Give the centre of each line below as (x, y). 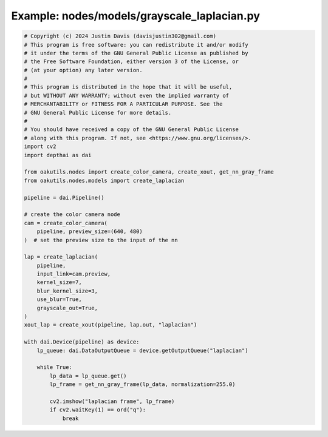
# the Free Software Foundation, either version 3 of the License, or (132, 62)
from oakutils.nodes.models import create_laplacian (104, 180)
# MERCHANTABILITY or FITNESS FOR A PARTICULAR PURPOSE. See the (123, 104)
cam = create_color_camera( (66, 223)
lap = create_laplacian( (61, 257)
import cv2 (40, 147)
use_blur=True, (59, 300)
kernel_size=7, (59, 283)
